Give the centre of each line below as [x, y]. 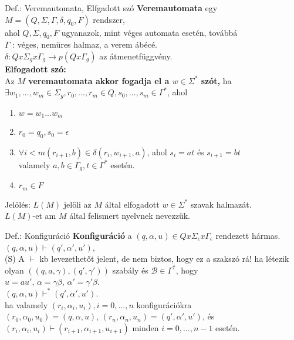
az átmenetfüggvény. [136, 56]
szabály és [130, 270]
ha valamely [26, 304]
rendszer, [109, 19]
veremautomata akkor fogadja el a [99, 80]
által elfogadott [132, 204]
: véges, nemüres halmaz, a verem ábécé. [85, 44]
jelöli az [77, 204]
